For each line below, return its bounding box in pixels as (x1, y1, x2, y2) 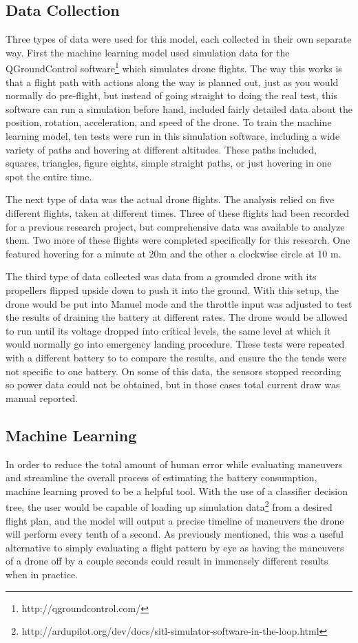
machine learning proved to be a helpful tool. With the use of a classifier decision (6, 483, 348, 498)
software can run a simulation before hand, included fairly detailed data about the (6, 101, 352, 116)
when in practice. (6, 567, 78, 581)
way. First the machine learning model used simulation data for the (6, 45, 290, 59)
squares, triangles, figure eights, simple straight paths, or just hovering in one (6, 156, 332, 170)
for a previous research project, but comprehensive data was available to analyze (6, 219, 345, 233)
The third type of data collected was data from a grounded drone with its (6, 269, 317, 284)
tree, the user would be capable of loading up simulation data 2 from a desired (6, 498, 333, 514)
